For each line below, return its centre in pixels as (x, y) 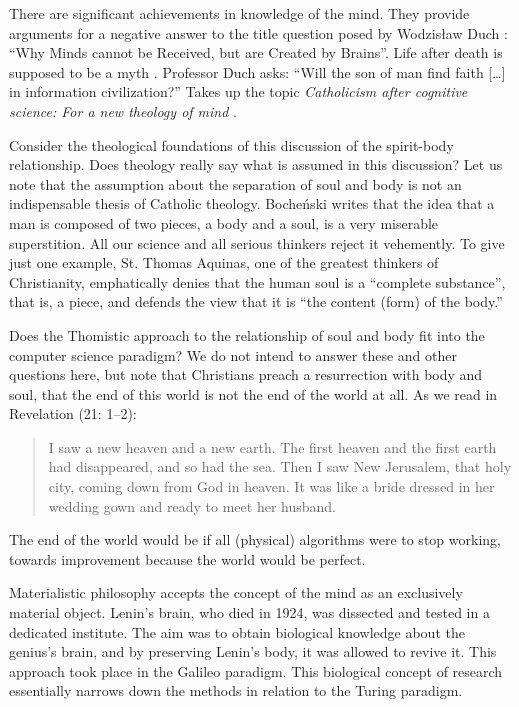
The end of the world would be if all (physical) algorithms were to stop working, (255, 539)
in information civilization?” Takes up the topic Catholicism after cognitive (238, 91)
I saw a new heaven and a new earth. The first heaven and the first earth (272, 446)
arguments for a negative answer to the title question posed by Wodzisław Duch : (258, 32)
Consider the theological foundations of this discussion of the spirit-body (231, 144)
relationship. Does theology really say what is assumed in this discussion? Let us (256, 164)
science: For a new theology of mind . (123, 110)
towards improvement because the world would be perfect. (187, 558)
